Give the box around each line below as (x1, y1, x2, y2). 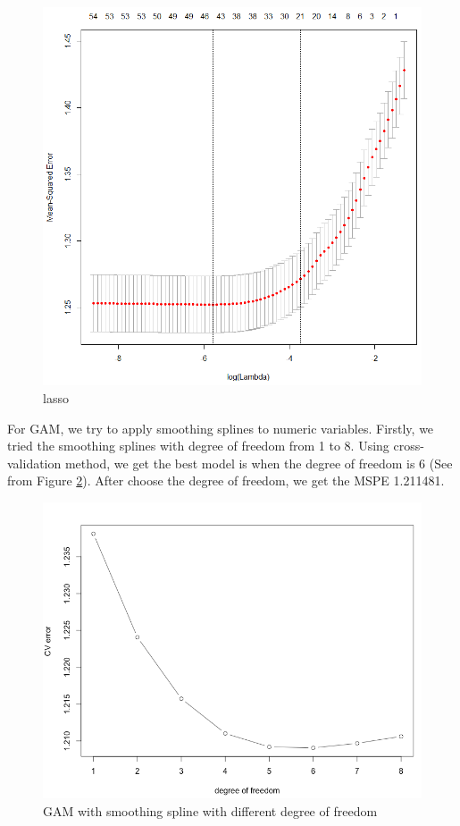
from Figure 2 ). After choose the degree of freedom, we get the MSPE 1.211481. (7, 471, 445, 490)
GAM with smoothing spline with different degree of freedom (43, 801, 378, 820)
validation (7, 453, 62, 472)
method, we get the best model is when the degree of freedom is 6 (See (64, 453, 453, 472)
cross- (393, 436, 424, 455)
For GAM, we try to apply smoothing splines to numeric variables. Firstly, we (7, 418, 434, 437)
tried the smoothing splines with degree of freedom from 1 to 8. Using (7, 436, 389, 455)
